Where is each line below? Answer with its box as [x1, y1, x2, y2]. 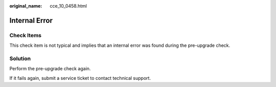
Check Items [9, 32, 42, 39]
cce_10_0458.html [50, 3, 87, 9]
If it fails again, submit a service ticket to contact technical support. [9, 75, 151, 81]
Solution [9, 55, 31, 62]
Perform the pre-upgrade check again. [9, 66, 91, 72]
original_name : [9, 3, 42, 9]
